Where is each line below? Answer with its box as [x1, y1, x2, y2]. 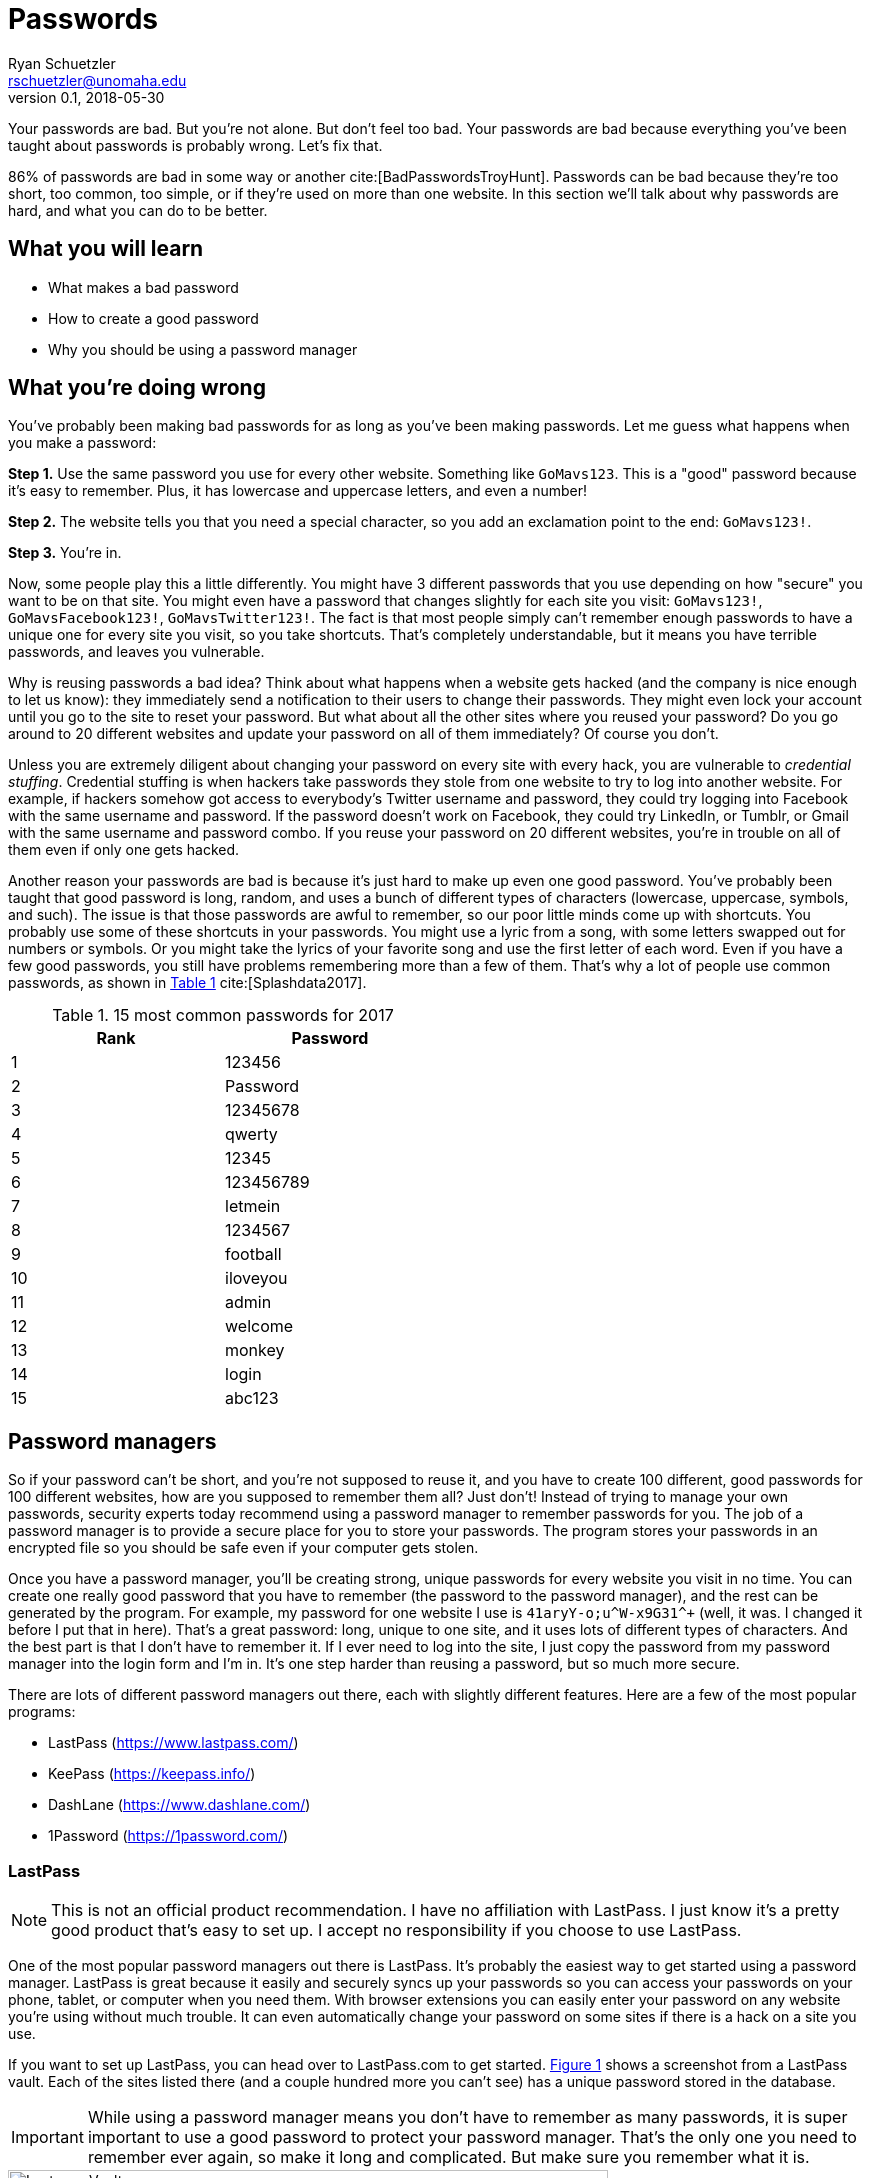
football [225, 1244, 282, 1265]
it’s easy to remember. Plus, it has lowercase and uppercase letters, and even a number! [8, 482, 588, 500]
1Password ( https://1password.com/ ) [48, 1827, 289, 1845]
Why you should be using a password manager [48, 340, 358, 358]
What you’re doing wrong [8, 375, 266, 401]
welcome [225, 1316, 294, 1337]
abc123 [225, 1388, 279, 1409]
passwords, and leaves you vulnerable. [8, 643, 265, 661]
